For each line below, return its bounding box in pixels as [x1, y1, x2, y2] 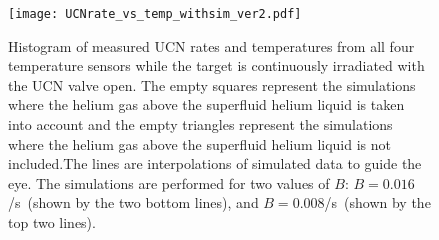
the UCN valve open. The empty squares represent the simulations [8, 74, 416, 95]
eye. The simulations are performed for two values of [8, 172, 330, 193]
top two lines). [8, 212, 96, 232]
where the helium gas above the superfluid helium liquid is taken [8, 94, 405, 115]
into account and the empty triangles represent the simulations [8, 114, 393, 135]
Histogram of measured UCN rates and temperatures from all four [8, 35, 415, 56]
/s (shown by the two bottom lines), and [8, 192, 259, 213]
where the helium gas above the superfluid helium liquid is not [8, 133, 391, 154]
